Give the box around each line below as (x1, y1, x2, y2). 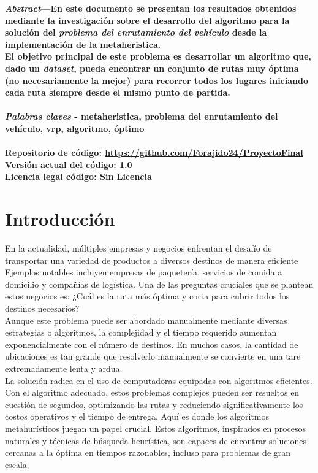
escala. (5, 458, 29, 471)
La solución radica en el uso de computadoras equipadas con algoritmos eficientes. (5, 374, 312, 386)
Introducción (5, 206, 115, 231)
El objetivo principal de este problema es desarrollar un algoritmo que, (5, 50, 311, 63)
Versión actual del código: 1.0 (5, 158, 132, 171)
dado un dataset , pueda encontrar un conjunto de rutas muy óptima (5, 61, 299, 74)
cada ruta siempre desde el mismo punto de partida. (5, 86, 230, 99)
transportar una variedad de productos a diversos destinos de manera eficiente (5, 253, 298, 266)
